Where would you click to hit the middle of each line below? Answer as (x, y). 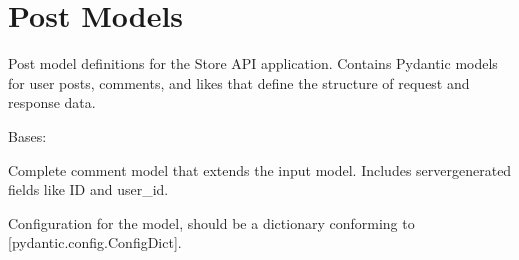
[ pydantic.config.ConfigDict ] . (95, 242)
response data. (52, 102)
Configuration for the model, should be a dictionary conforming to (211, 222)
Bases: (27, 135)
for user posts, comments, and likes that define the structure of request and (239, 82)
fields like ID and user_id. (88, 189)
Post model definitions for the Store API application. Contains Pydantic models (253, 63)
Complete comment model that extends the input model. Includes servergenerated (260, 169)
